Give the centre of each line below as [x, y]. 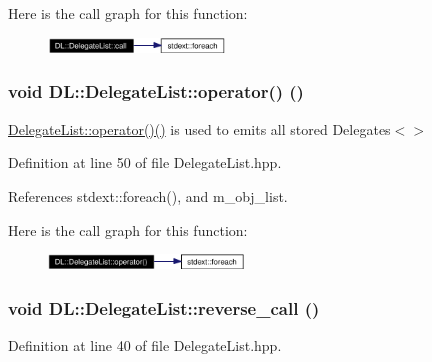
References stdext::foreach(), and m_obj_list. [148, 195]
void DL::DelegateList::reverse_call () [164, 307]
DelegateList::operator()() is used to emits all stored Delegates [199, 128]
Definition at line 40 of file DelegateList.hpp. [145, 345]
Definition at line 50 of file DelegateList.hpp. [145, 162]
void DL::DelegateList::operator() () [156, 91]
